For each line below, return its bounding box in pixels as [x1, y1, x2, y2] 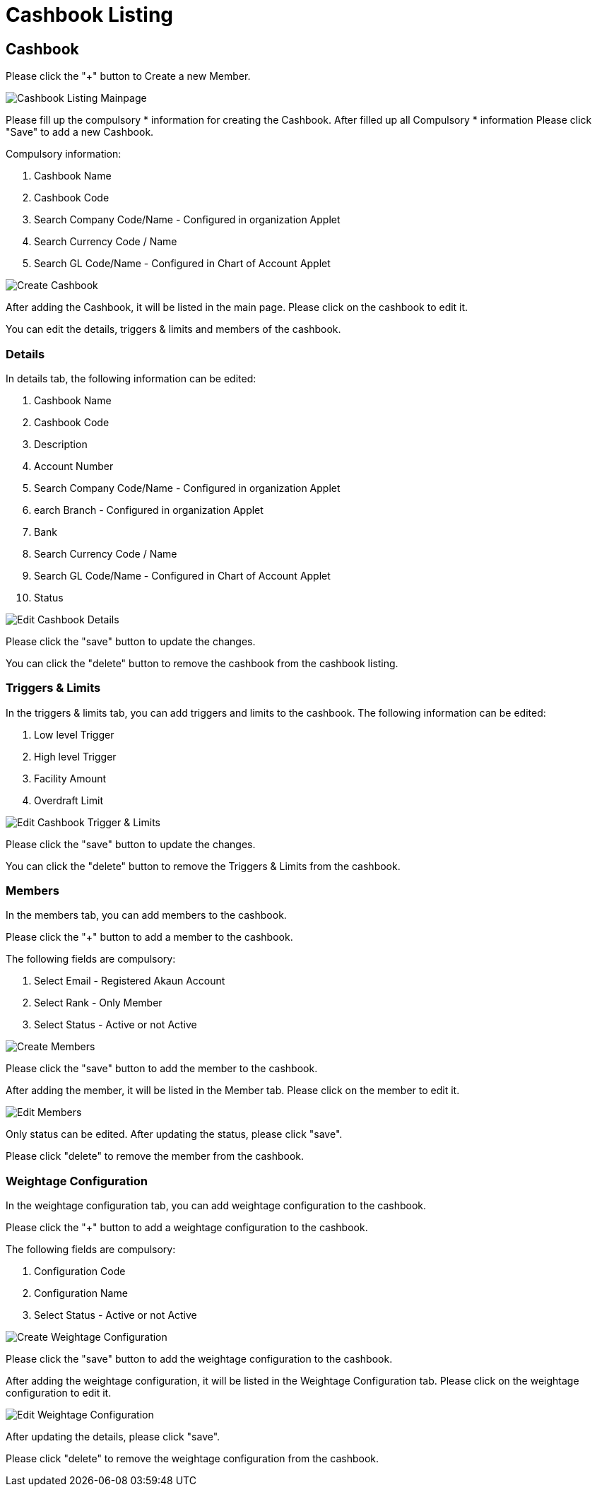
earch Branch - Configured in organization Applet [34, 503, 264, 516]
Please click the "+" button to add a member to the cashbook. [6, 931, 293, 944]
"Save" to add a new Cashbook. [6, 126, 154, 139]
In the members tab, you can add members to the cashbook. [6, 909, 287, 922]
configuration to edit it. [6, 1387, 112, 1399]
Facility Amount [34, 772, 107, 785]
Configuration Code [34, 1265, 126, 1278]
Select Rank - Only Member [34, 997, 162, 1009]
